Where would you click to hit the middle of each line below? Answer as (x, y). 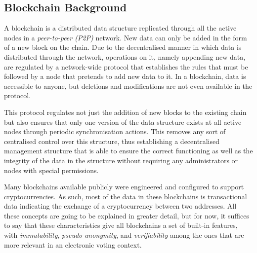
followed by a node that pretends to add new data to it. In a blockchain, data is (125, 76)
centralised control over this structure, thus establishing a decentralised (112, 141)
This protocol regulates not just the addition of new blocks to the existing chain (125, 112)
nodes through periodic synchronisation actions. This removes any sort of (115, 131)
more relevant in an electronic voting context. (73, 244)
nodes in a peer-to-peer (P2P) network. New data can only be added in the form (126, 37)
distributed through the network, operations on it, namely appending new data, (125, 56)
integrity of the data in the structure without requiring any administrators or (121, 160)
